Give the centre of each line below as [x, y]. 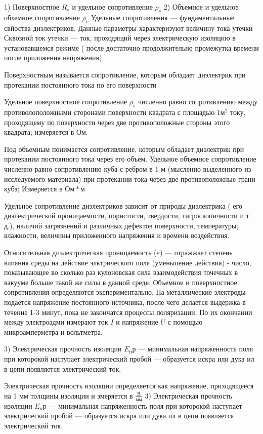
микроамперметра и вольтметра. [53, 331]
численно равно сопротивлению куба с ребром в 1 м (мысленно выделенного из [128, 168]
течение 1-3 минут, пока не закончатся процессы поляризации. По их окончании [128, 312]
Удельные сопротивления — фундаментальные [163, 17]
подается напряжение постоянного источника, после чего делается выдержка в [125, 302]
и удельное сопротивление [112, 7]
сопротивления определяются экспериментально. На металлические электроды [125, 292]
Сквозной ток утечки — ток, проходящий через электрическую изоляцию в [120, 38]
